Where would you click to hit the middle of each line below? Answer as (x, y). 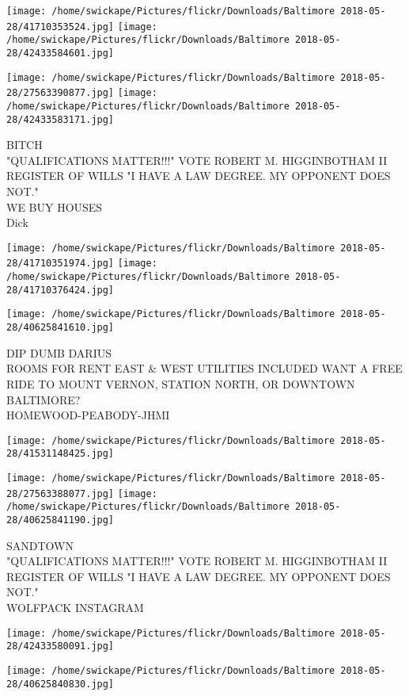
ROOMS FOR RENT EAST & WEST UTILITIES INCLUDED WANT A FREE (204, 368)
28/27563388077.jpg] (61, 493)
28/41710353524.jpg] (61, 27)
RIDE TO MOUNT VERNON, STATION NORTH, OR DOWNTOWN (181, 383)
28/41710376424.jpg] (61, 290)
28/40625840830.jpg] (61, 684)
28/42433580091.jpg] (61, 646)
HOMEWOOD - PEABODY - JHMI (88, 415)
